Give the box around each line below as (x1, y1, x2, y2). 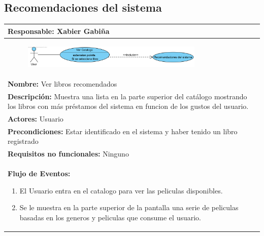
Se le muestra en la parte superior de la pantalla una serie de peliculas (19, 202, 239, 213)
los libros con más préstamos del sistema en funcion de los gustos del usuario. (8, 101, 249, 111)
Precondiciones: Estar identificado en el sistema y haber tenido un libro (8, 126, 238, 136)
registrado (8, 136, 39, 146)
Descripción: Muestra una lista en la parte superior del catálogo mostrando (8, 91, 247, 101)
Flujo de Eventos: (8, 168, 71, 179)
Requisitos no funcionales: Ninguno (8, 148, 129, 159)
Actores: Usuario (8, 113, 63, 124)
